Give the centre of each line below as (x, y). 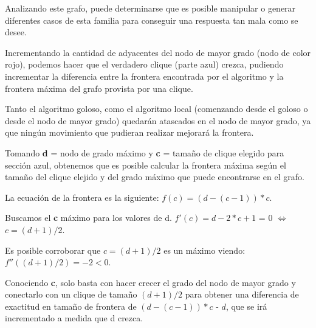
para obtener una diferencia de (242, 294)
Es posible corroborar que (53, 250)
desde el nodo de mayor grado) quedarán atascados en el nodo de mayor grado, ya (158, 120)
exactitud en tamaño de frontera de (71, 306)
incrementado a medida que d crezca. (74, 318)
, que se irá (246, 306)
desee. (16, 32)
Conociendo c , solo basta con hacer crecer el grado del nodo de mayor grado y (150, 282)
